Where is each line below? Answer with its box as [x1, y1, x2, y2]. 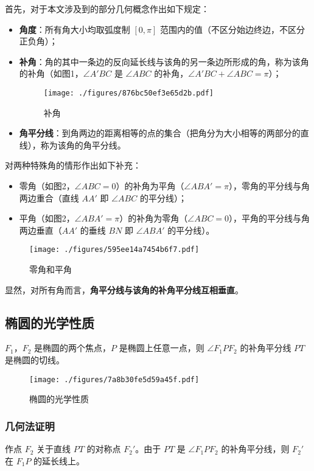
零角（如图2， [19, 180, 75, 192]
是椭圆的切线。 [5, 354, 65, 366]
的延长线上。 [33, 454, 85, 467]
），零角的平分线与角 [229, 180, 310, 192]
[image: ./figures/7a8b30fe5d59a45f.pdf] [29, 375, 200, 384]
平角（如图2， [19, 212, 75, 225]
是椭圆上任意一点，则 [119, 341, 204, 354]
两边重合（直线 [19, 191, 79, 204]
